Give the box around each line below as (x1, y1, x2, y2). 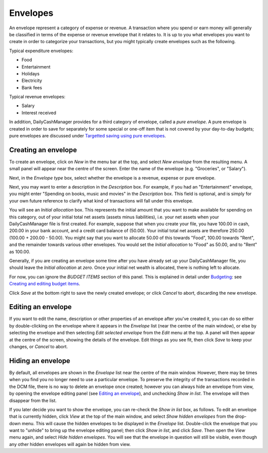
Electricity (21, 77, 42, 84)
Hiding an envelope (9, 356, 70, 365)
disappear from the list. (9, 397, 57, 403)
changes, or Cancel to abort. (9, 344, 68, 350)
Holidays (21, 70, 40, 76)
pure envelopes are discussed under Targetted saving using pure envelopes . (9, 133, 166, 139)
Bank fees (21, 84, 42, 90)
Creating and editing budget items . (9, 281, 80, 287)
